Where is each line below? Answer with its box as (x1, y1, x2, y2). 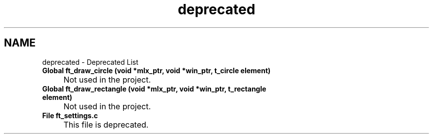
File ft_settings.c (42, 111, 98, 120)
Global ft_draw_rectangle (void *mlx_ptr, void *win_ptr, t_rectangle (42, 84, 266, 93)
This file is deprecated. (63, 119, 149, 130)
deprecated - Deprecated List (42, 57, 138, 66)
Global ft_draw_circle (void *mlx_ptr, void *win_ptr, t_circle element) (42, 66, 271, 75)
